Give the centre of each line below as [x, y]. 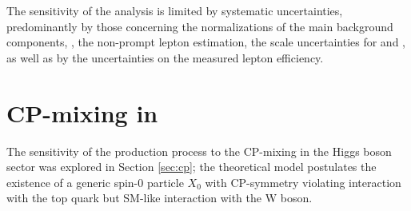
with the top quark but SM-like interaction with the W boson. [160, 198]
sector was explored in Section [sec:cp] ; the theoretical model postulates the [192, 167]
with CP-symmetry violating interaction [303, 182]
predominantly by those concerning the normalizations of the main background [200, 26]
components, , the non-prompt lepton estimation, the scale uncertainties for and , [206, 42]
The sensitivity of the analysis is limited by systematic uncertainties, [175, 10]
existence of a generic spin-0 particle [95, 182]
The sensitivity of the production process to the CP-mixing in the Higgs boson [199, 151]
